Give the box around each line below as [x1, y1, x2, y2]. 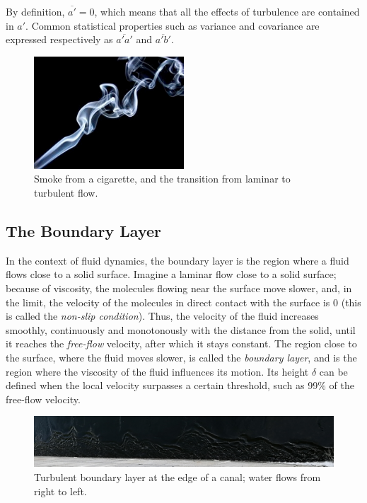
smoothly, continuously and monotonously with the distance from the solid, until [6, 322, 356, 337]
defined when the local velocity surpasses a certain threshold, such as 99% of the [6, 378, 354, 393]
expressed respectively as [6, 32, 113, 47]
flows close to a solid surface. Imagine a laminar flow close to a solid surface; [6, 267, 337, 282]
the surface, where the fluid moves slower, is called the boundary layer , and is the [6, 349, 357, 364]
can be [319, 364, 348, 378]
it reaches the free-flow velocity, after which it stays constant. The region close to [6, 336, 357, 351]
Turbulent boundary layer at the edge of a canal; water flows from [34, 469, 321, 484]
